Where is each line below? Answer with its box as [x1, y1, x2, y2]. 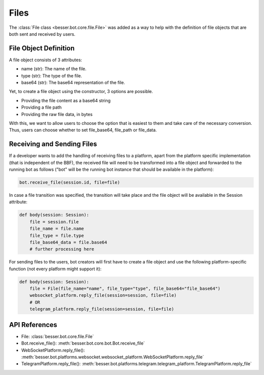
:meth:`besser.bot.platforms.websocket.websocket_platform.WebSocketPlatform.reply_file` [21, 354, 204, 360]
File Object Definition [9, 44, 75, 52]
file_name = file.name [29, 226, 84, 232]
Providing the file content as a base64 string [21, 97, 111, 103]
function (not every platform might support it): [9, 266, 102, 272]
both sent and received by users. [9, 31, 76, 37]
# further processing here [29, 246, 95, 252]
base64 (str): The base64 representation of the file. [21, 80, 125, 86]
